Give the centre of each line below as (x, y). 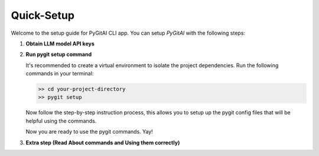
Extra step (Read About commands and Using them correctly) (103, 142)
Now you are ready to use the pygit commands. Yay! (89, 132)
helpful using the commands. (61, 121)
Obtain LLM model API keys (60, 44)
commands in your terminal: (60, 74)
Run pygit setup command (58, 54)
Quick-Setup (43, 15)
